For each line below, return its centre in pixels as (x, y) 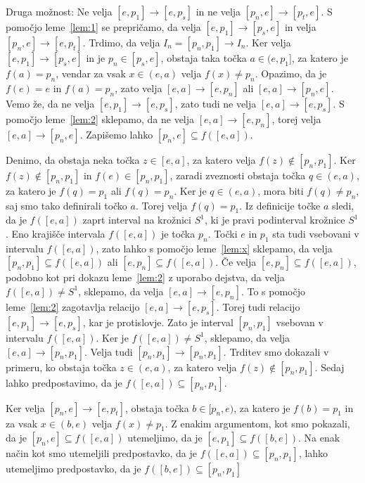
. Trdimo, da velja (121, 42)
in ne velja (218, 11)
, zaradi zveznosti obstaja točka (238, 175)
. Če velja (236, 262)
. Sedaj (329, 367)
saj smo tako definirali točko (66, 205)
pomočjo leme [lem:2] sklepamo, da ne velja (100, 118)
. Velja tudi (108, 351)
